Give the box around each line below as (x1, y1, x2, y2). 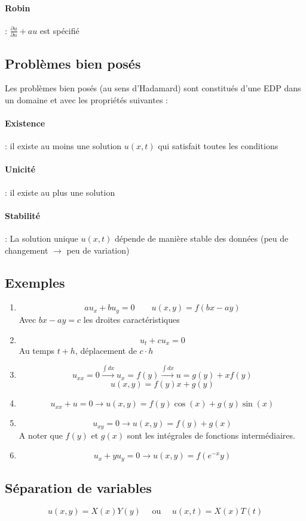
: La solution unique (5, 232, 78, 245)
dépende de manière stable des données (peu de (114, 232, 289, 245)
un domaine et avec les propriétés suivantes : (5, 93, 168, 106)
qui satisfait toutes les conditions (158, 140, 279, 152)
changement (5, 243, 48, 256)
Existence (5, 117, 45, 130)
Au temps (19, 344, 54, 356)
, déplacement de (75, 344, 137, 356)
